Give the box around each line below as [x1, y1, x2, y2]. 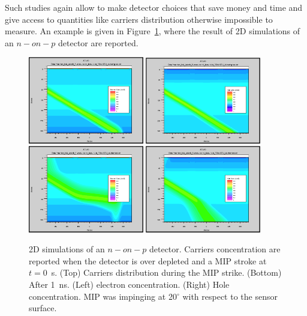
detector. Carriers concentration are [149, 243, 281, 255]
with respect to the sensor [182, 290, 278, 302]
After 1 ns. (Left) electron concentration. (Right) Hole [29, 278, 230, 290]
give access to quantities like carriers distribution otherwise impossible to [5, 13, 273, 25]
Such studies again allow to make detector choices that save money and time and [5, 1, 303, 13]
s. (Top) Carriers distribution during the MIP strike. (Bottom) [51, 266, 282, 279]
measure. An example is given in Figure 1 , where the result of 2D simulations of [5, 25, 300, 37]
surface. [29, 302, 57, 314]
